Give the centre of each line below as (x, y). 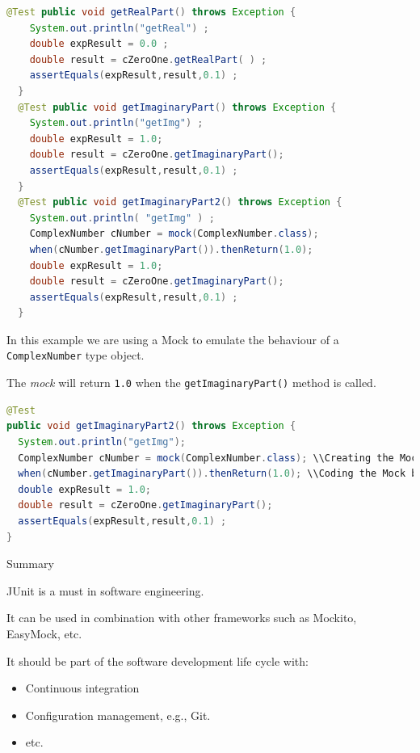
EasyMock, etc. (44, 633)
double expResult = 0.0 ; (99, 44)
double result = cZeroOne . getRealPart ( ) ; (148, 59)
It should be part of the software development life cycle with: (157, 660)
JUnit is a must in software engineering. (105, 590)
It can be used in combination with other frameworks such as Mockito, (182, 618)
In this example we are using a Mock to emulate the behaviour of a (173, 339)
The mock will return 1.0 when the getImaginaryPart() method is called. (191, 383)
